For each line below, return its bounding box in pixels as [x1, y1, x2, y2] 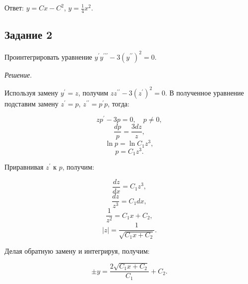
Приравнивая [4, 162, 44, 172]
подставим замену [4, 98, 59, 108]
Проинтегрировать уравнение [4, 51, 92, 62]
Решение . [4, 69, 32, 80]
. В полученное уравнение [165, 87, 244, 97]
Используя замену [4, 87, 59, 97]
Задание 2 [4, 27, 53, 42]
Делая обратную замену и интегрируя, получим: [4, 245, 150, 256]
